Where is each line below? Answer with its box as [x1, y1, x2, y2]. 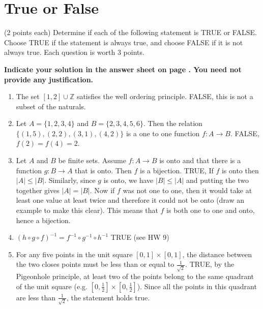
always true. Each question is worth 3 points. [4, 47, 144, 57]
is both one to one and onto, [166, 205, 255, 215]
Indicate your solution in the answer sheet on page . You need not [4, 64, 242, 74]
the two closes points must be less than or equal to [16, 259, 174, 269]
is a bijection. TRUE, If [140, 165, 214, 175]
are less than [16, 292, 55, 302]
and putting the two [186, 175, 249, 186]
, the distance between [182, 249, 252, 259]
